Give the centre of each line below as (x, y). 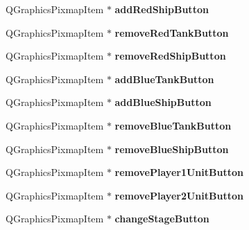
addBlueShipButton (163, 102)
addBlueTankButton (164, 79)
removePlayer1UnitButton (179, 172)
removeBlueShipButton (172, 149)
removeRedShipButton (170, 56)
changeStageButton (162, 219)
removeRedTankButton (172, 32)
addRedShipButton (162, 9)
